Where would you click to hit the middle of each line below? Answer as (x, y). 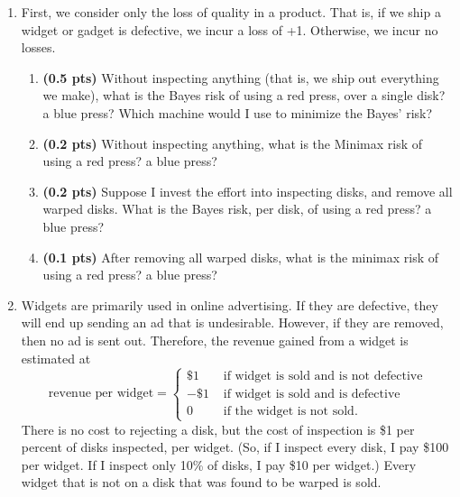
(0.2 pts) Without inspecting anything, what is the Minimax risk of (233, 143)
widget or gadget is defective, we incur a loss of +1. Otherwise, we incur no (230, 29)
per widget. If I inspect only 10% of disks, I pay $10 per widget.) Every (219, 464)
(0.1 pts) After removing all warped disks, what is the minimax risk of (241, 257)
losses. (38, 47)
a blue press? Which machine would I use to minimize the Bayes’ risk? (238, 112)
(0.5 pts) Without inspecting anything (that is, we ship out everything (241, 77)
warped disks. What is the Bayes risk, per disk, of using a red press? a (237, 209)
